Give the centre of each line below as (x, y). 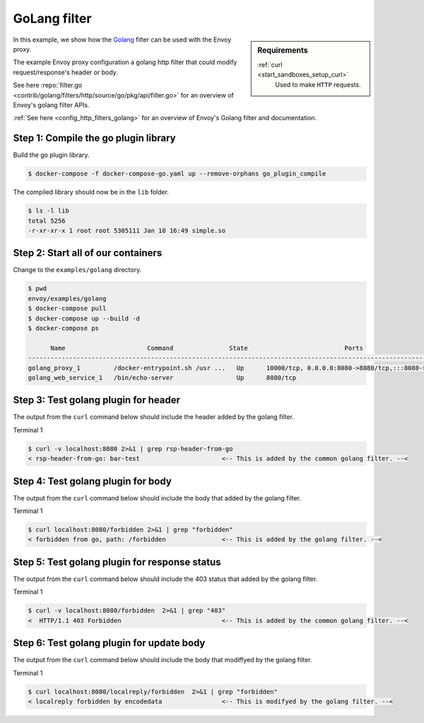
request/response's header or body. (65, 72)
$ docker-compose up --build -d (84, 318)
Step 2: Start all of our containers (88, 253)
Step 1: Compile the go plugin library (94, 138)
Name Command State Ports (207, 348)
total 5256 (47, 221)
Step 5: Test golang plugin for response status (117, 562)
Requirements (283, 50)
